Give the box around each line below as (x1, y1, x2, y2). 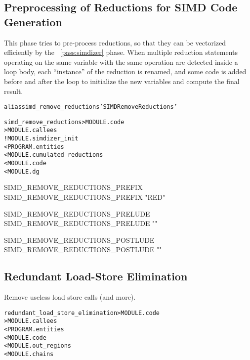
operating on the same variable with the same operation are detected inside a (4, 56, 238, 67)
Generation (4, 14, 62, 29)
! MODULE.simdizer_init (4, 135, 79, 142)
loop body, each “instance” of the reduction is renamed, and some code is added (4, 66, 247, 77)
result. (4, 86, 23, 96)
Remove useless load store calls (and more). (4, 292, 136, 302)
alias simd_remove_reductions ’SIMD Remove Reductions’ (4, 103, 177, 111)
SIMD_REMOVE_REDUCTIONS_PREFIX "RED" (4, 192, 166, 202)
